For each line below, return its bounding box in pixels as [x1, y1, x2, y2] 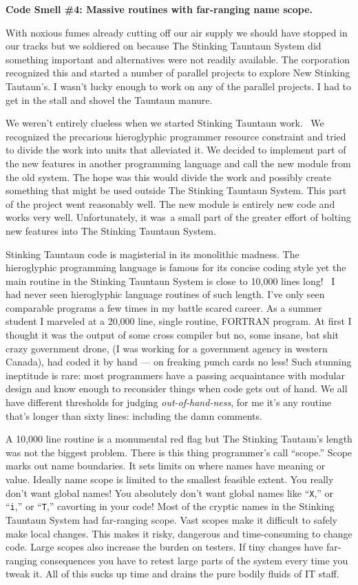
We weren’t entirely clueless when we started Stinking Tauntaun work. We [6, 116, 324, 130]
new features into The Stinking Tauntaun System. [6, 223, 216, 237]
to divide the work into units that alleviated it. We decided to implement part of [6, 142, 346, 157]
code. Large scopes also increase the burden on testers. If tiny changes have [6, 540, 324, 554]
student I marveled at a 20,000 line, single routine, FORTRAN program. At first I [6, 314, 352, 328]
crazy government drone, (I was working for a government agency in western [6, 341, 328, 355]
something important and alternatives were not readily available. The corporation [6, 52, 350, 66]
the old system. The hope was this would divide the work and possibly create [6, 169, 332, 184]
